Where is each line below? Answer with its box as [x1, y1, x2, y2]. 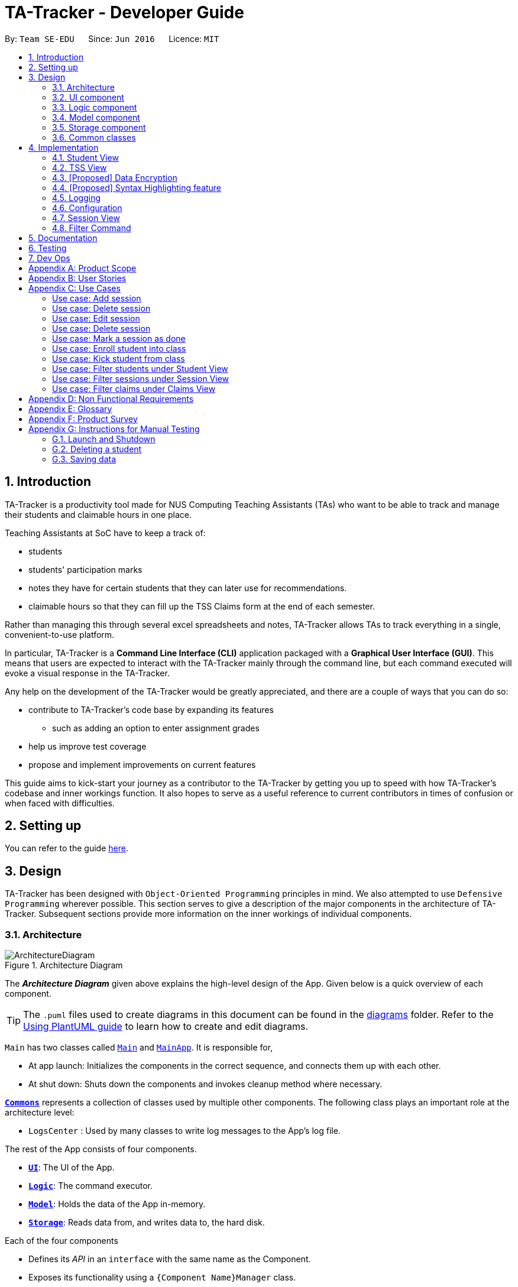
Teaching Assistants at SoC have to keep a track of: [5, 527, 206, 538]
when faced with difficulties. [5, 798, 115, 808]
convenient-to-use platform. [5, 629, 115, 640]
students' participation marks [28, 564, 143, 575]
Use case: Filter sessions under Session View [52, 373, 229, 384]
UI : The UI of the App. [28, 1162, 115, 1173]
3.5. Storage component [52, 122, 146, 132]
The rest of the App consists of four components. [5, 1144, 197, 1155]
